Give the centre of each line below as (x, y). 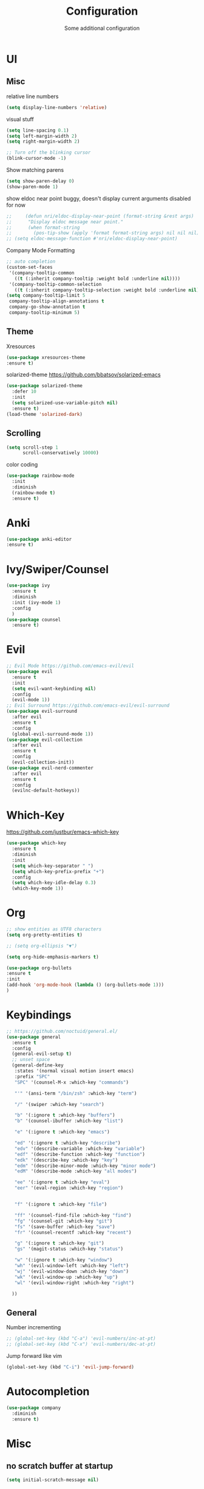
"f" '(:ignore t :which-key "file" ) (61, 1204)
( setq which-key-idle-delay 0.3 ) (54, 883)
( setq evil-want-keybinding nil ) (54, 688)
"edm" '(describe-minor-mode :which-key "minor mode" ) (85, 1166)
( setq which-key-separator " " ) (53, 866)
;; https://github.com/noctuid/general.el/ (62, 1031)
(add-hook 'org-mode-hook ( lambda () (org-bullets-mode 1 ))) (85, 985)
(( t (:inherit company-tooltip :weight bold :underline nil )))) (97, 279)
